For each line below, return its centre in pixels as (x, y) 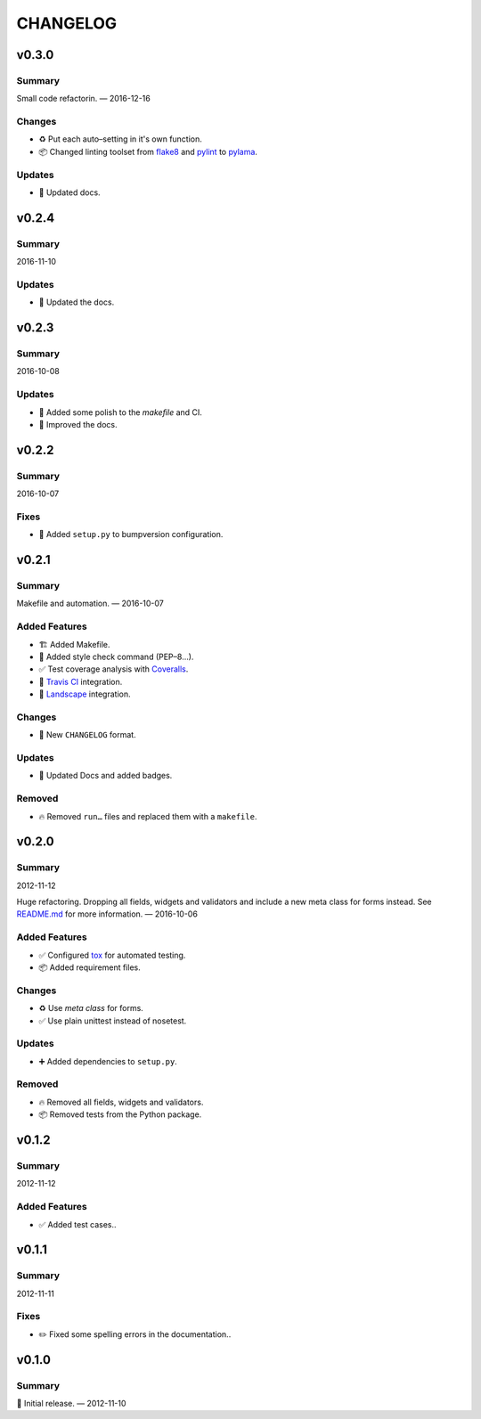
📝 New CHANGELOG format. (88, 735)
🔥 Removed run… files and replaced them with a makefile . (148, 816)
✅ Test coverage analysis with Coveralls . (114, 669)
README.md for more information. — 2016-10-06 (107, 914)
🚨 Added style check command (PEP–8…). (116, 656)
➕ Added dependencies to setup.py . (108, 1061)
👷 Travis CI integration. (81, 681)
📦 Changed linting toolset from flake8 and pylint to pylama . (148, 151)
